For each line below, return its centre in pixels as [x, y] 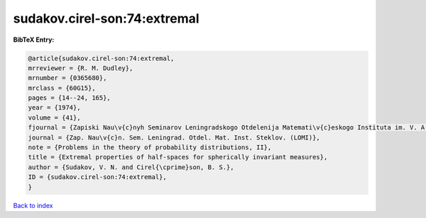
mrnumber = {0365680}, [67, 78]
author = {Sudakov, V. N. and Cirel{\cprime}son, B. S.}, [131, 167]
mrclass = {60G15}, [62, 88]
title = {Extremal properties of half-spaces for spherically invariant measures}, [178, 157]
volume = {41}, [54, 117]
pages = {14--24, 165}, [70, 98]
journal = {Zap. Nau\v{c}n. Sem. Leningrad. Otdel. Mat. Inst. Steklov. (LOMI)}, [174, 137]
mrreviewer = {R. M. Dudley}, [81, 68]
